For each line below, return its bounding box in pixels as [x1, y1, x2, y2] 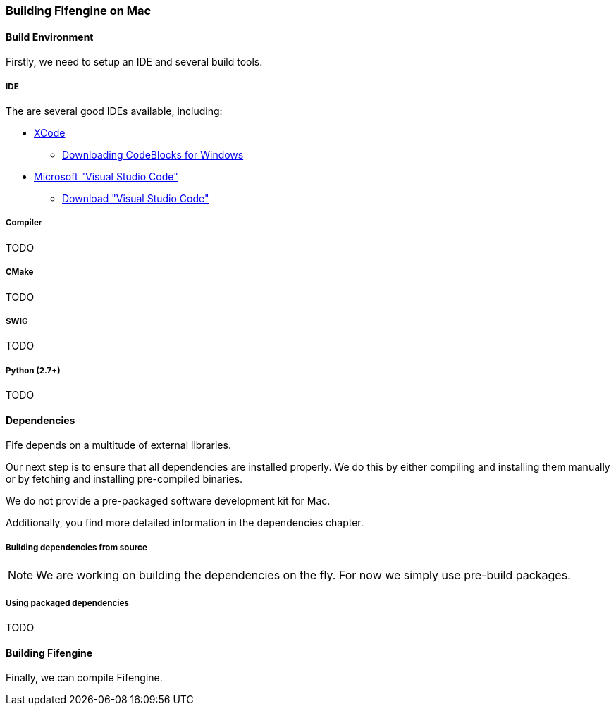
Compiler [6, 218, 42, 228]
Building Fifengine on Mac [6, 4, 152, 18]
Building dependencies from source [6, 542, 147, 552]
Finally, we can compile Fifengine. [6, 672, 163, 684]
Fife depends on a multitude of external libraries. [6, 439, 231, 452]
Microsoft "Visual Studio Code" [34, 171, 178, 183]
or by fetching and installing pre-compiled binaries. [6, 473, 243, 486]
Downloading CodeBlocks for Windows [62, 149, 244, 161]
